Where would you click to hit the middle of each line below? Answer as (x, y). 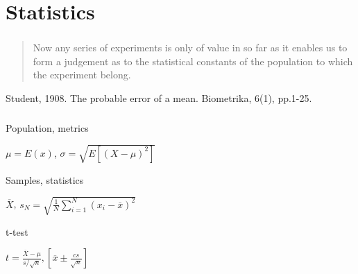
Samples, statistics (45, 179)
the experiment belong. (82, 75)
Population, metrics (47, 127)
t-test (17, 231)
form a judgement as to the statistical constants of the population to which (193, 61)
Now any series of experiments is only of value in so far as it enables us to (190, 48)
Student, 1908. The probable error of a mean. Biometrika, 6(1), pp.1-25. (159, 98)
